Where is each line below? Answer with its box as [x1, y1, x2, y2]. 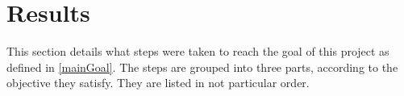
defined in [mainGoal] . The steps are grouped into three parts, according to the [6, 58, 398, 75]
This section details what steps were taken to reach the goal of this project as [6, 43, 389, 60]
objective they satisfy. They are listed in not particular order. [6, 74, 310, 91]
